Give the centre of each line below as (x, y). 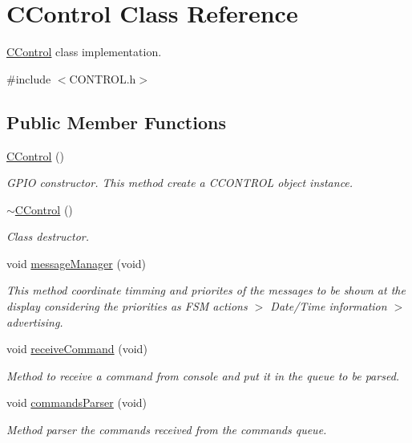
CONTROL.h (103, 78)
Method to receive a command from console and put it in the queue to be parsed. (203, 375)
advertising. (35, 321)
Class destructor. (48, 236)
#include (29, 78)
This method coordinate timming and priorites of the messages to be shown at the (206, 290)
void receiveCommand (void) (77, 349)
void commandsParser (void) (77, 402)
